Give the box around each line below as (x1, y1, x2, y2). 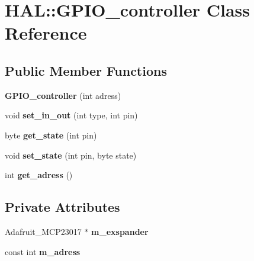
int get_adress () (5, 169, 73, 181)
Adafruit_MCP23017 (5, 225, 82, 237)
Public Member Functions (5, 61, 167, 79)
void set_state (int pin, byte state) (5, 149, 137, 161)
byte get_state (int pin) (5, 128, 97, 141)
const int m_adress (5, 245, 81, 257)
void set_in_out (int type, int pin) (5, 109, 138, 121)
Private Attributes (5, 198, 120, 216)
